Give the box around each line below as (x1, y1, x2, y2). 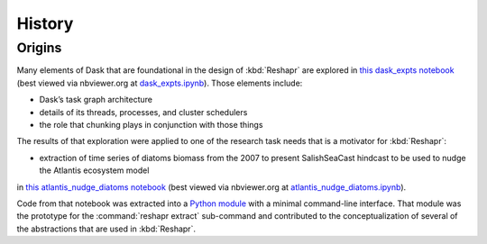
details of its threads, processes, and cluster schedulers (39, 106, 248, 117)
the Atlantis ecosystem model (39, 165, 150, 176)
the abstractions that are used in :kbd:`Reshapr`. (16, 223, 196, 234)
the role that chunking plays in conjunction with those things (39, 119, 263, 130)
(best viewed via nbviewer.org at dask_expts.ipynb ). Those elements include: (16, 77, 303, 88)
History (16, 14, 74, 33)
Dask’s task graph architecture (39, 95, 153, 105)
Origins (16, 40, 62, 56)
